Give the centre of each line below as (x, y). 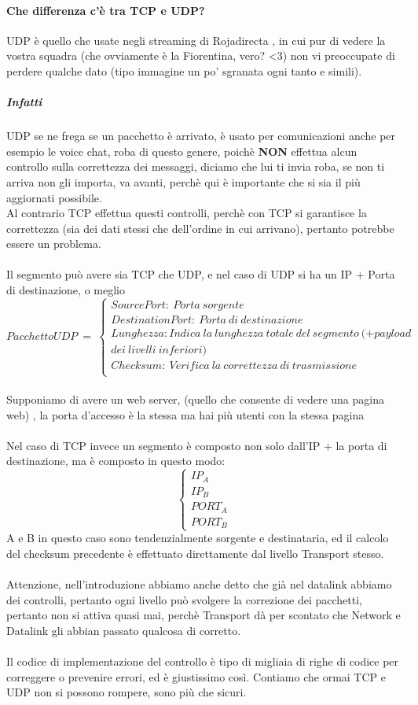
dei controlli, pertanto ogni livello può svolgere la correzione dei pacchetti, (184, 599)
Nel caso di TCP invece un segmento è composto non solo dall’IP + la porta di (197, 445)
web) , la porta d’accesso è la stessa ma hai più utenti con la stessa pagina (185, 414)
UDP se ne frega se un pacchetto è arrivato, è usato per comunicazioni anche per (201, 136)
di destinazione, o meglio (66, 290)
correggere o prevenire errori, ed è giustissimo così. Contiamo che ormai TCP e (196, 676)
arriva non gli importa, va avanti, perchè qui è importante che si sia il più (183, 181)
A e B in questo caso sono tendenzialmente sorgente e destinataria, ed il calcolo (198, 538)
